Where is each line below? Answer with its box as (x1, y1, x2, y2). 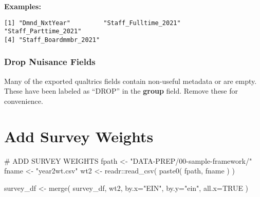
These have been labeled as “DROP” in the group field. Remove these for (4, 85, 238, 96)
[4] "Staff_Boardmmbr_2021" (4, 36, 100, 43)
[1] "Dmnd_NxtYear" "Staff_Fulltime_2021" (4, 19, 181, 27)
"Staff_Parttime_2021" (4, 28, 82, 35)
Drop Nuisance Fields (4, 55, 96, 68)
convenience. (4, 95, 43, 106)
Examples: (4, 1, 41, 11)
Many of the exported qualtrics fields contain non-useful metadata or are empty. (4, 75, 257, 86)
